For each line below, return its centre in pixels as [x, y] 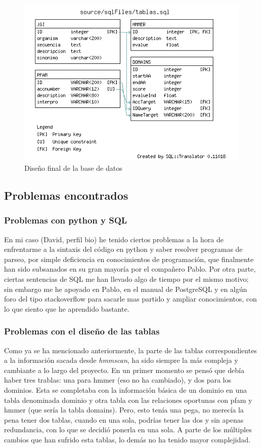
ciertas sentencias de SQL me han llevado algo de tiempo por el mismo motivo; [126, 279]
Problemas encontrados [66, 195]
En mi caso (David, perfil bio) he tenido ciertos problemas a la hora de [114, 239]
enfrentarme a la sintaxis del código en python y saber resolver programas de [123, 249]
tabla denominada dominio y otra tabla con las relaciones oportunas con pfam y [128, 400]
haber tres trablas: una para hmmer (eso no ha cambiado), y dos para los [118, 380]
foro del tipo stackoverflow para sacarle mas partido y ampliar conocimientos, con [130, 299]
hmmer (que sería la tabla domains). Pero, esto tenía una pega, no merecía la [124, 410]
